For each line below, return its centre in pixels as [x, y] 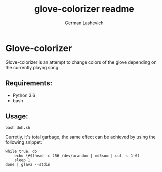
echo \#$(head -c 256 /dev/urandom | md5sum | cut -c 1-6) [77, 156]
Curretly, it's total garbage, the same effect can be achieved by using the [81, 137]
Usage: [17, 116]
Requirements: [29, 83]
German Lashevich [84, 23]
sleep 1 [22, 160]
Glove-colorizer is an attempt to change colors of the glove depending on [81, 62]
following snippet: [24, 142]
